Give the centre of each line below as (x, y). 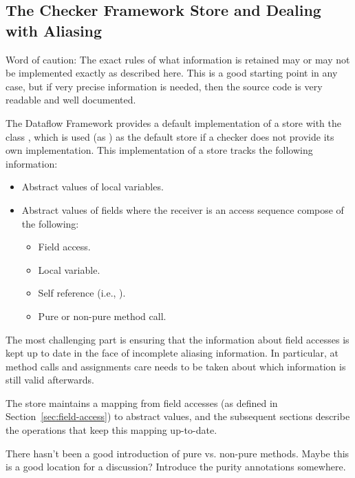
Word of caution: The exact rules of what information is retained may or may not (178, 59)
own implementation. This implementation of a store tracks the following (159, 150)
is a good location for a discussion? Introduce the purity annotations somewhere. (176, 467)
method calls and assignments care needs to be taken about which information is (176, 366)
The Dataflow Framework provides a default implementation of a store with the (173, 122)
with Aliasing (54, 30)
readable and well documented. (71, 100)
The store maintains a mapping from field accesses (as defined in (142, 402)
